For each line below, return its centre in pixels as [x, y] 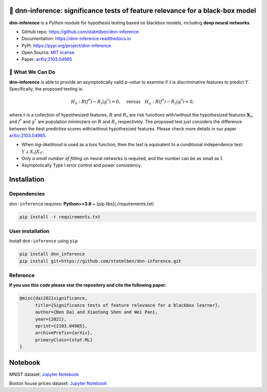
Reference [22, 275]
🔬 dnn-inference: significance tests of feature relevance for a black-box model [133, 11]
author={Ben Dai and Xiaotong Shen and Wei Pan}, [97, 312]
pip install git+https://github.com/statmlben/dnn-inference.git [100, 261]
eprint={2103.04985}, [61, 326]
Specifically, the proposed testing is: [46, 89]
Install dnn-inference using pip [44, 241]
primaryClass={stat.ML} [64, 340]
